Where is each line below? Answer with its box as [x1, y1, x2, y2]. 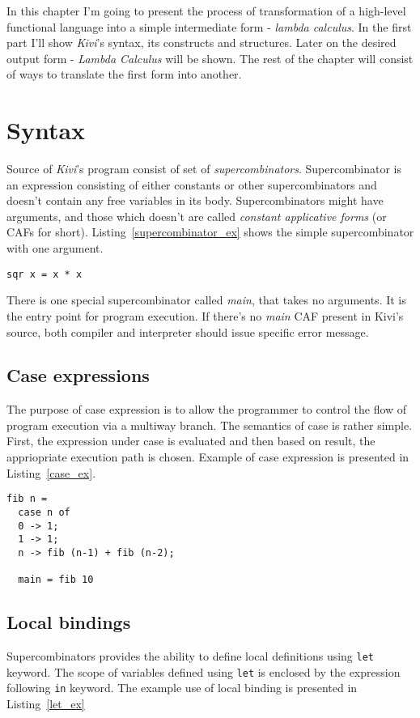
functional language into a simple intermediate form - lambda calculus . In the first [6, 18, 412, 35]
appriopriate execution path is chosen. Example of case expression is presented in [6, 448, 409, 465]
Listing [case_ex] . [6, 464, 96, 481]
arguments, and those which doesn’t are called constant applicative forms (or [6, 207, 387, 224]
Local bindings [6, 610, 131, 635]
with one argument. [6, 240, 104, 257]
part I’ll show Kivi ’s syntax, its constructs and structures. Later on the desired [6, 34, 397, 51]
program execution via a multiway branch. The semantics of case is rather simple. [6, 416, 413, 433]
